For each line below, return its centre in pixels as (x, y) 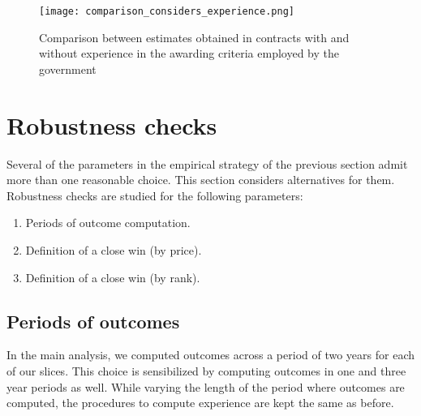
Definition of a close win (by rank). (113, 277)
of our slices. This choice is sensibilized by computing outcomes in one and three (206, 370)
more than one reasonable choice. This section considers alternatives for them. (201, 180)
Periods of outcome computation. (108, 223)
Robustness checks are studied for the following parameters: (155, 195)
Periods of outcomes (93, 321)
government (68, 69)
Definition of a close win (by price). (114, 249)
